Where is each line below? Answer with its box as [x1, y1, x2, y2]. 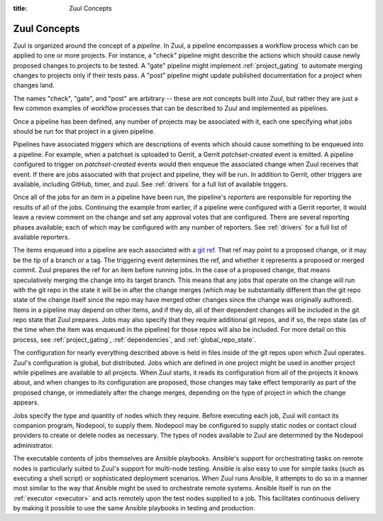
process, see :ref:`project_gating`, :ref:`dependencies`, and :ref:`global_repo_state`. [13, 335, 257, 344]
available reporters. [13, 232, 70, 241]
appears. [13, 398, 39, 407]
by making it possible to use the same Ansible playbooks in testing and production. [13, 504, 255, 512]
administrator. [13, 441, 54, 449]
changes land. [13, 81, 55, 90]
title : [13, 4, 28, 12]
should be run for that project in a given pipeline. [13, 127, 155, 136]
